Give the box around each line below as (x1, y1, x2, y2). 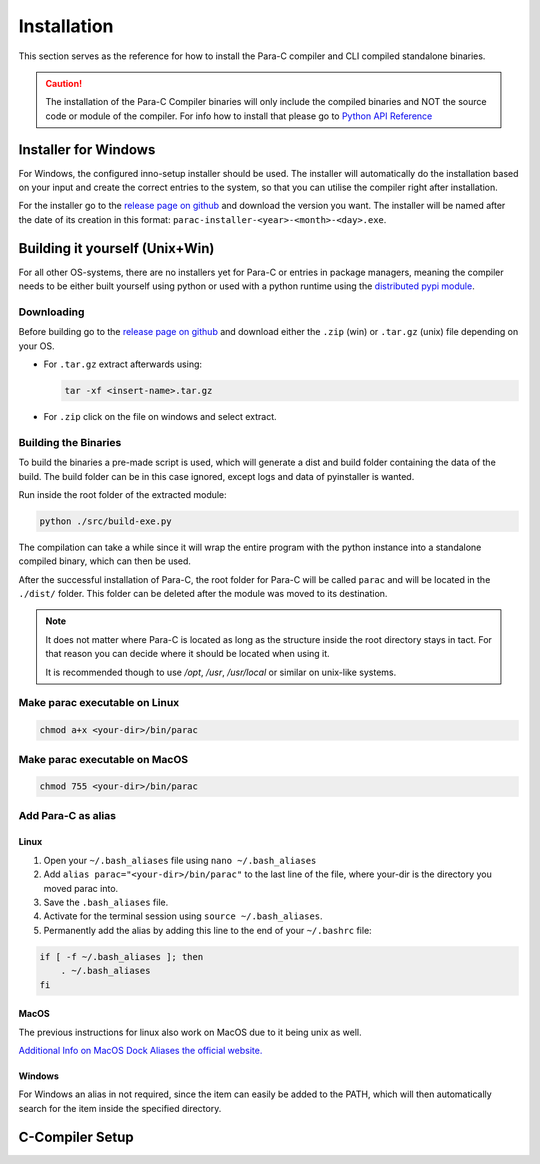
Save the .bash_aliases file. (43, 896, 169, 909)
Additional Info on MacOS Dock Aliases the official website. (18, 1044, 263, 1056)
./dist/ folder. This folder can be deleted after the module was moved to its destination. (18, 588, 388, 600)
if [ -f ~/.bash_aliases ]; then (39, 951, 204, 962)
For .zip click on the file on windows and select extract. (43, 410, 277, 422)
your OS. (18, 340, 55, 352)
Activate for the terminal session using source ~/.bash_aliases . (43, 910, 324, 922)
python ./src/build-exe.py (39, 515, 172, 527)
